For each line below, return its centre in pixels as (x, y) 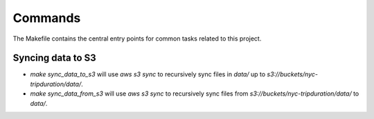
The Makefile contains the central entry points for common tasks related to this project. (137, 39)
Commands (47, 18)
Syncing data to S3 (54, 58)
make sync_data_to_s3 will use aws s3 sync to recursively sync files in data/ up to (148, 74)
